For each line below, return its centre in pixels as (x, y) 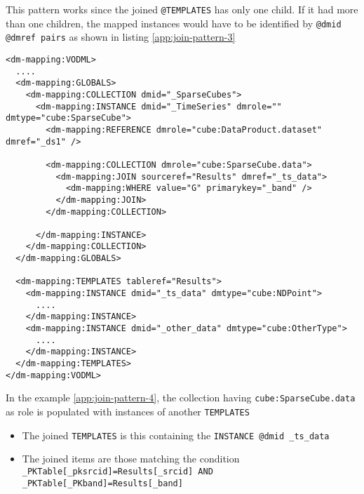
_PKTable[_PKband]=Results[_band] (102, 483)
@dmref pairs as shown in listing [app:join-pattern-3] (121, 37)
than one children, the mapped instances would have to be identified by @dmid (174, 23)
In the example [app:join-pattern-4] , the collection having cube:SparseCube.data (181, 398)
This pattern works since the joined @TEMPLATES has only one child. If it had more (182, 9)
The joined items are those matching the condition (131, 459)
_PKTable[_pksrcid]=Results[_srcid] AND (117, 471)
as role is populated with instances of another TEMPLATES (128, 411)
